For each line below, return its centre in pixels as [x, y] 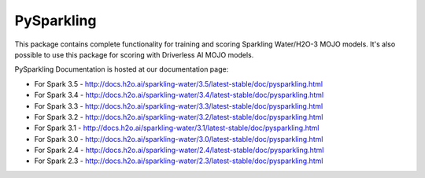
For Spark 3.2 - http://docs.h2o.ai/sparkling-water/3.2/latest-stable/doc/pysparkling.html [179, 117]
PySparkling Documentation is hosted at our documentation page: [122, 69]
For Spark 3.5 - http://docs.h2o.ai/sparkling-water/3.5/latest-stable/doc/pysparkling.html [178, 83]
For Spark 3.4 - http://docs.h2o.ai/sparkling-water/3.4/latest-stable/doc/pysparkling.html [179, 95]
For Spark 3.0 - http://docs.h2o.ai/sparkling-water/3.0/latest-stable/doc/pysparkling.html [179, 139]
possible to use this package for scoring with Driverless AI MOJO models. [134, 54]
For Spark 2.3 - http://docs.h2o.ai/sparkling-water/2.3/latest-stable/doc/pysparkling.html [179, 161]
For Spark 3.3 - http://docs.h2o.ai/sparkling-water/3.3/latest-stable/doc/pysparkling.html [179, 106]
